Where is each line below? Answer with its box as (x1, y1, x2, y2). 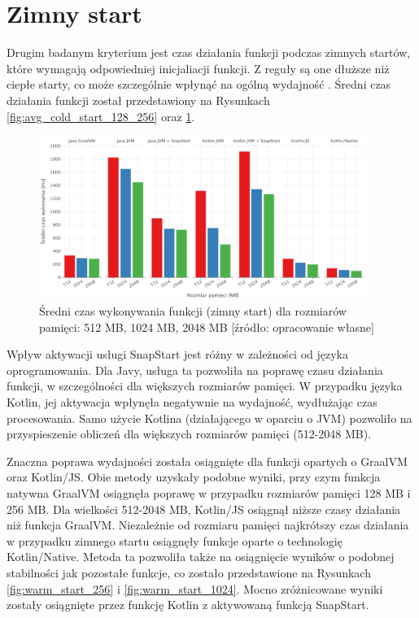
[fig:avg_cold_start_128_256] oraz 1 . (7, 107, 195, 124)
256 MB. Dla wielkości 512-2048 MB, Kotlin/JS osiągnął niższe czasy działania (7, 500, 401, 517)
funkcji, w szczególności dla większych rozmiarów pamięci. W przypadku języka (7, 377, 403, 394)
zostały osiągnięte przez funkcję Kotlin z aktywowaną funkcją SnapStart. (7, 596, 369, 613)
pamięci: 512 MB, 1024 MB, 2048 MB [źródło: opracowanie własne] (39, 318, 374, 335)
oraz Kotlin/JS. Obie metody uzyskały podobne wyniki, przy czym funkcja (7, 468, 381, 485)
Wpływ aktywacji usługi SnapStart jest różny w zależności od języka (7, 346, 348, 363)
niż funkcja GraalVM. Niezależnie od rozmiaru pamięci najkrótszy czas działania (7, 516, 409, 533)
